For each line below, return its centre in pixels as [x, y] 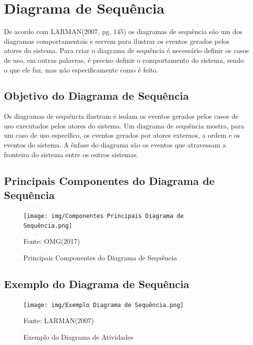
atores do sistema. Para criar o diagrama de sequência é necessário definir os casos [126, 50]
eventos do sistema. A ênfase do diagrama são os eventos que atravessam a [115, 145]
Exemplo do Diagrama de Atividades [78, 336]
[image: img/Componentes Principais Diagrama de [104, 216]
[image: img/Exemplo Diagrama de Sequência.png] [104, 305]
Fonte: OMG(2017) [52, 241]
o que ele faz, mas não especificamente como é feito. [81, 69]
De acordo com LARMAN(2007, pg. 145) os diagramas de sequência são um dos [123, 31]
